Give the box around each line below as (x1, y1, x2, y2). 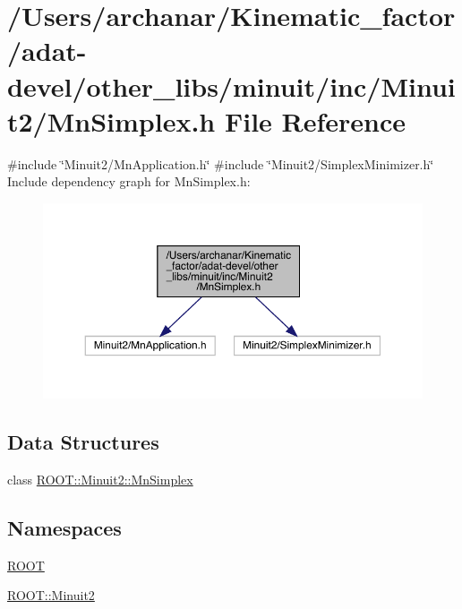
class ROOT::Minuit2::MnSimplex (7, 469, 193, 488)
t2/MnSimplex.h (7, 102, 216, 139)
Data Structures (7, 428, 159, 456)
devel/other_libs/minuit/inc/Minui (7, 67, 456, 104)
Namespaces (7, 513, 122, 541)
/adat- (7, 32, 87, 69)
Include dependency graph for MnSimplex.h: (7, 172, 251, 191)
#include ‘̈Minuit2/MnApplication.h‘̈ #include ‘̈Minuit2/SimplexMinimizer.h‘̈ (7, 154, 434, 173)
